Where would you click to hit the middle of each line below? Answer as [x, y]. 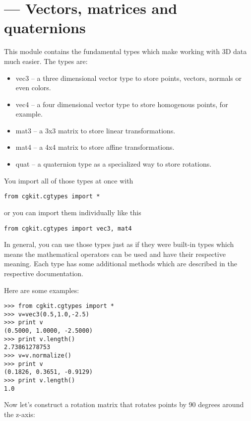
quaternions [45, 28]
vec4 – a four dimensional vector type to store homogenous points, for [122, 104]
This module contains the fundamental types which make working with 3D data [125, 51]
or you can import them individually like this [73, 212]
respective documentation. [44, 273]
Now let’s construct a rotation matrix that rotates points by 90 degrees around [124, 404]
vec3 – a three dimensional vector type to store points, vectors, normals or [128, 78]
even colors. [33, 88]
